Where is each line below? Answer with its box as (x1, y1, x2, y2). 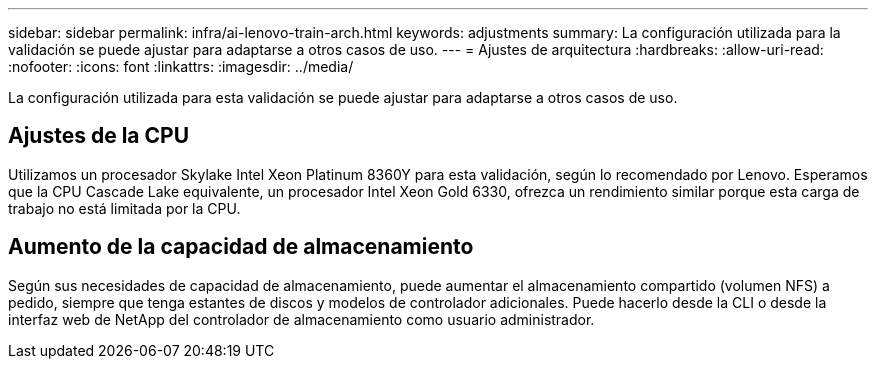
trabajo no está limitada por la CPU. (8, 199, 241, 217)
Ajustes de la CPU (8, 123, 190, 149)
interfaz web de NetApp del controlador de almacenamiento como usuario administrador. (8, 310, 595, 328)
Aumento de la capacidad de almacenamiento (8, 234, 474, 260)
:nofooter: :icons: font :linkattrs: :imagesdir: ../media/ (8, 58, 354, 75)
